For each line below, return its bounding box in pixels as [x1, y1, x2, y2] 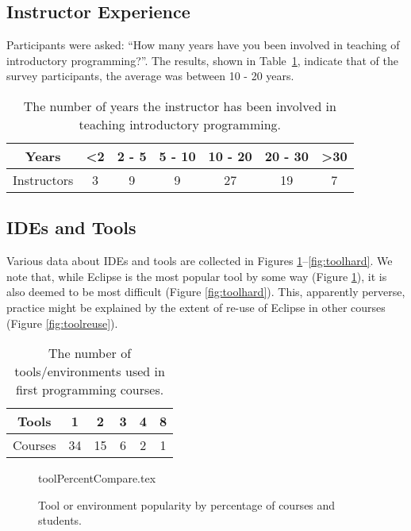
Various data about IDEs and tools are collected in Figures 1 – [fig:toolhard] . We [6, 252, 393, 269]
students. [38, 512, 82, 529]
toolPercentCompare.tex [38, 470, 156, 487]
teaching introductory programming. [79, 114, 282, 133]
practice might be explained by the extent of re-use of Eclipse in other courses [6, 298, 386, 315]
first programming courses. [15, 380, 164, 399]
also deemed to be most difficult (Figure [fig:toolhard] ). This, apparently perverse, [6, 283, 405, 300]
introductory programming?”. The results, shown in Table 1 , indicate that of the [6, 52, 398, 68]
